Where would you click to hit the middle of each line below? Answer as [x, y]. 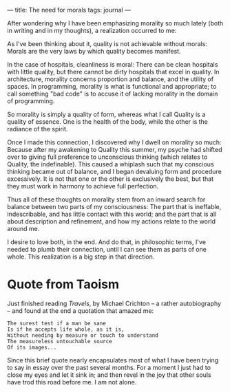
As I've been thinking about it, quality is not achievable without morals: [107, 44]
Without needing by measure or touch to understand [83, 335]
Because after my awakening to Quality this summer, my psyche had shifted [115, 150]
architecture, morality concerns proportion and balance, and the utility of [111, 79]
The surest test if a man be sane [57, 323]
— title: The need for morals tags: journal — [69, 10]
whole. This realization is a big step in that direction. [81, 257]
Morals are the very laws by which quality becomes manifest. [94, 51]
